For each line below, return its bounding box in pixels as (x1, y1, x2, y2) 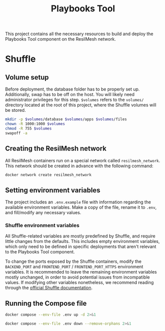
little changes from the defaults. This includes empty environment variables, (5, 238, 160, 244)
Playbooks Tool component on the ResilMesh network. (5, 36, 116, 42)
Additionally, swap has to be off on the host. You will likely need (5, 92, 135, 97)
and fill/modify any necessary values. (5, 210, 82, 216)
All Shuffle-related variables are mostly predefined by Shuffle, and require (5, 233, 156, 239)
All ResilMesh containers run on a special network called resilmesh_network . (5, 157, 161, 163)
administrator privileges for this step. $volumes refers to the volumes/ (5, 97, 144, 103)
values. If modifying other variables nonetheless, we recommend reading (5, 280, 154, 285)
